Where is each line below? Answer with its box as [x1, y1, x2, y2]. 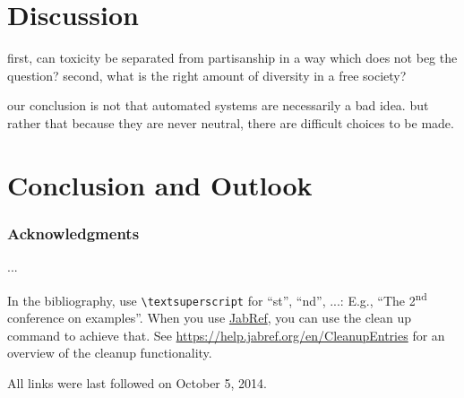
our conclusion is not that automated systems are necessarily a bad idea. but [7, 96, 429, 115]
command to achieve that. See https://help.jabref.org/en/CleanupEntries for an [7, 325, 445, 344]
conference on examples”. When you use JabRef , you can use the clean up [7, 308, 411, 326]
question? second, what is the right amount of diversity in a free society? [7, 65, 407, 84]
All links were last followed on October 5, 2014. [7, 373, 267, 392]
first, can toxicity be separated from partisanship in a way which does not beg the [7, 48, 458, 67]
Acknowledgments [7, 221, 140, 244]
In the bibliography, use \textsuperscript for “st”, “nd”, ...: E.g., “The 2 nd [7, 288, 427, 309]
